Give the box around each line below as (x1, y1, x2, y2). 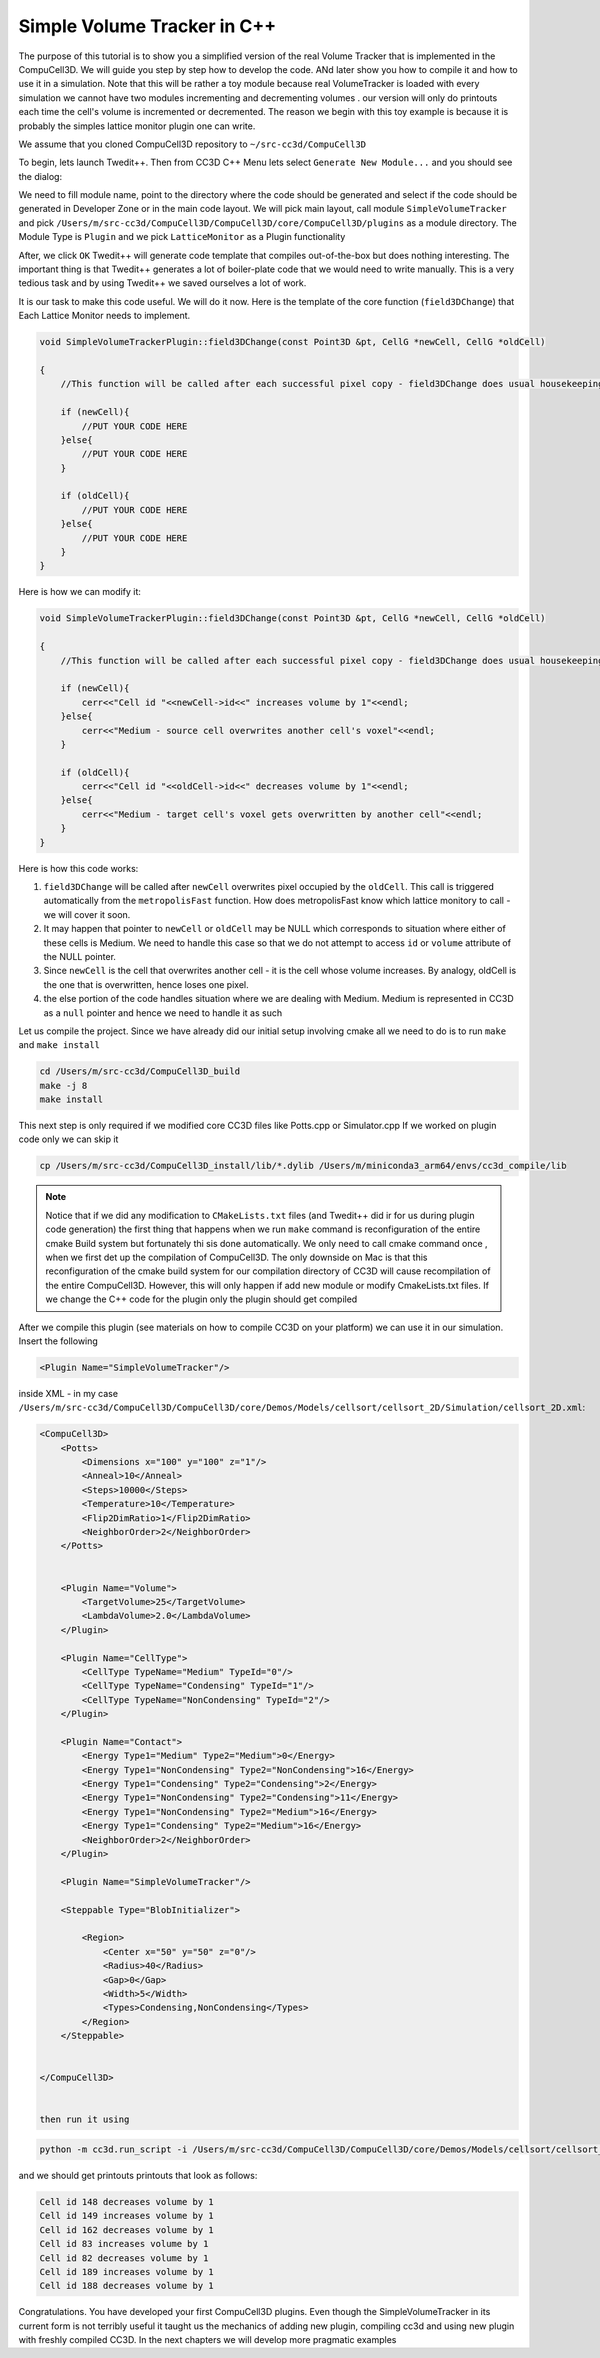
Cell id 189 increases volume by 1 (39, 2266, 214, 2277)
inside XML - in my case (18, 1387, 119, 1399)
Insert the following (18, 1335, 99, 1347)
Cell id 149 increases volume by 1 (39, 2210, 214, 2222)
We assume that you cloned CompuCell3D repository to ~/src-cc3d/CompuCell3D (18, 138, 367, 150)
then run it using (39, 2114, 130, 2125)
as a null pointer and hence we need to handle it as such (43, 1006, 283, 1019)
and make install (18, 1039, 100, 1051)
